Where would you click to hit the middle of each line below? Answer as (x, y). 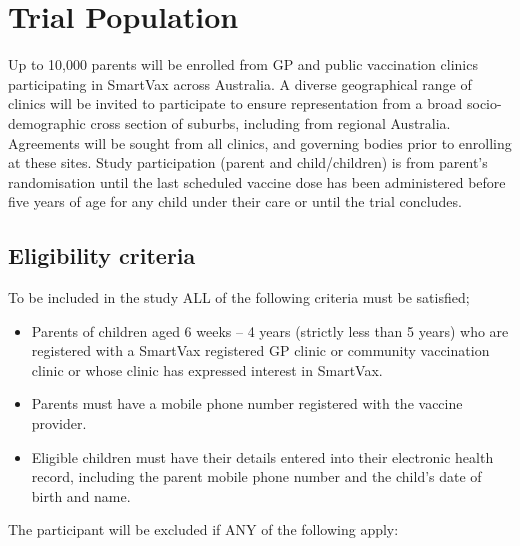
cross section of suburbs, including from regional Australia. (270, 122)
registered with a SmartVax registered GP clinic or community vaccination (260, 350)
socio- (484, 103)
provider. (59, 423)
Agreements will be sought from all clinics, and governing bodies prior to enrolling (260, 142)
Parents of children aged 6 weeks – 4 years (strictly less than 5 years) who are (270, 330)
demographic (47, 122)
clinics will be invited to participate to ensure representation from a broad (235, 103)
